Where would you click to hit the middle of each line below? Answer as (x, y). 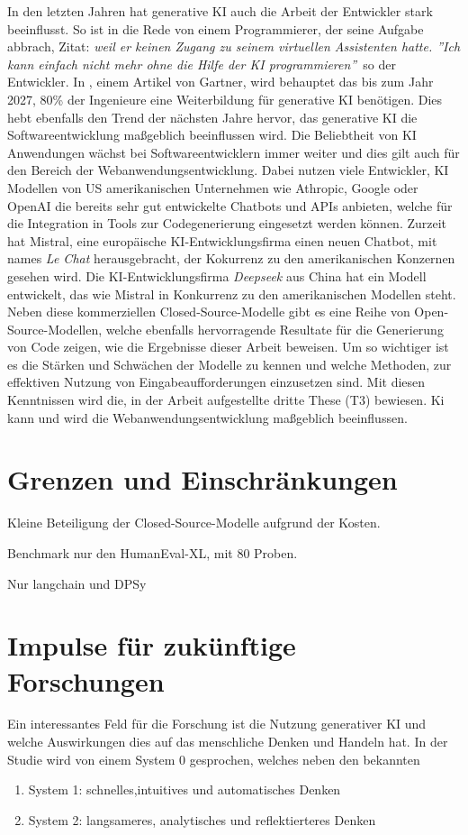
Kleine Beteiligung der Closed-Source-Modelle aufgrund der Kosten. (194, 523)
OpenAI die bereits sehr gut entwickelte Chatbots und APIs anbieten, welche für (230, 205)
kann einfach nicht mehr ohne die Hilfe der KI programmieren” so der (202, 64)
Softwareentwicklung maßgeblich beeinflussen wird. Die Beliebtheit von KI (212, 135)
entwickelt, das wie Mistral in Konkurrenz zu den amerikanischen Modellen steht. (232, 294)
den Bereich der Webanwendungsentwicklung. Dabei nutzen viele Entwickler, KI (228, 170)
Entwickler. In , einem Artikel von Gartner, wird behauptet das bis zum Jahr (220, 82)
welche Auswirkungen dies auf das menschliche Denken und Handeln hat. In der (228, 742)
